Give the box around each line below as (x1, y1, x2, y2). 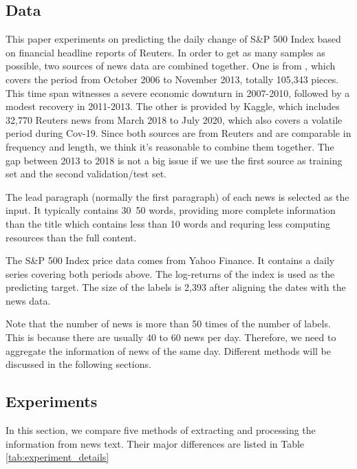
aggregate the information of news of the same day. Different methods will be (6, 343, 332, 358)
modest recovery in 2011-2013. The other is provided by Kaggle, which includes (6, 99, 340, 113)
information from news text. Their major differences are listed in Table (6, 436, 305, 450)
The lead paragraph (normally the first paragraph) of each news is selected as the (6, 189, 349, 204)
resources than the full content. (6, 230, 137, 244)
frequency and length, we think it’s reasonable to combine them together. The (6, 139, 334, 153)
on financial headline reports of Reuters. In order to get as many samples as (6, 45, 325, 59)
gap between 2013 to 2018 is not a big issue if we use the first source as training (6, 153, 343, 167)
